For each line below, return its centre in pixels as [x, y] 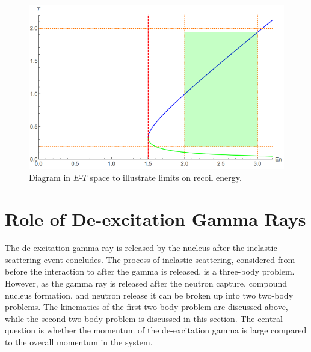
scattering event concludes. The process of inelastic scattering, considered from [150, 259]
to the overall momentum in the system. [79, 341]
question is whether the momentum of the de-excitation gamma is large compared [156, 330]
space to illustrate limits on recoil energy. [166, 178]
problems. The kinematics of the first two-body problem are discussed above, [146, 307]
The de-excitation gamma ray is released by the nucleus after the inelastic [141, 248]
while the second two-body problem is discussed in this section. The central [144, 318]
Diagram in [50, 178]
